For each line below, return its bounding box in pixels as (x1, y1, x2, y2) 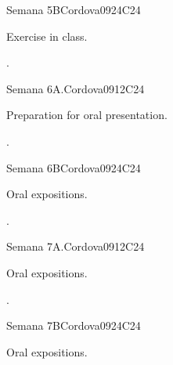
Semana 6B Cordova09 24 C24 (6, 159, 141, 175)
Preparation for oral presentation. (6, 107, 168, 123)
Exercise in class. (6, 27, 88, 44)
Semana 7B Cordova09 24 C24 (6, 317, 141, 334)
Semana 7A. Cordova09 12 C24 (6, 238, 145, 255)
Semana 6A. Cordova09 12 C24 (6, 80, 145, 96)
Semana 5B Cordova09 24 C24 (6, 2, 141, 17)
